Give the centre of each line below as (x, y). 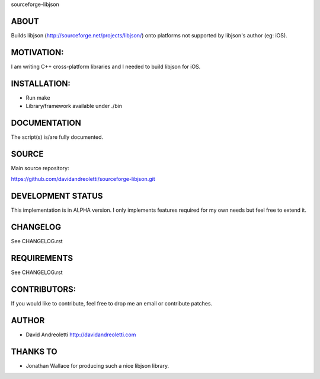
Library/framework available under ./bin (74, 106)
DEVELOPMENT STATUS (57, 196)
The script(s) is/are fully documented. (57, 137)
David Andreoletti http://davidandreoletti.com (81, 335)
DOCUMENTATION (46, 122)
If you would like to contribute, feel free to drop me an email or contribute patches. (112, 303)
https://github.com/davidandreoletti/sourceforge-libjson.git (83, 179)
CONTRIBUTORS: (44, 289)
